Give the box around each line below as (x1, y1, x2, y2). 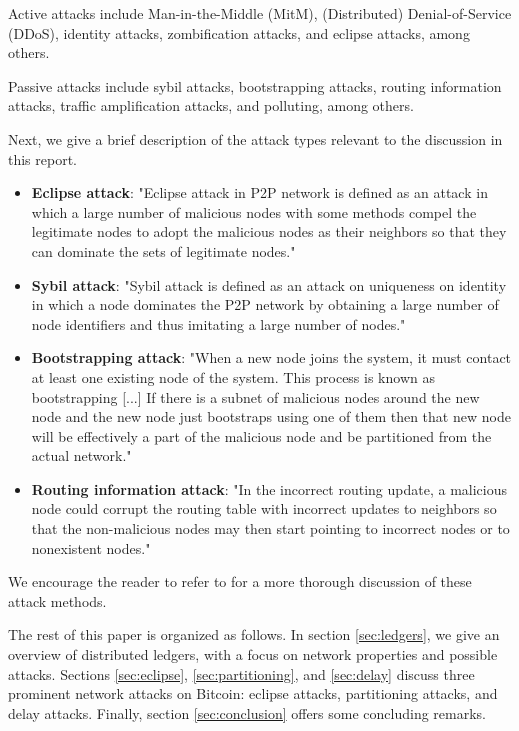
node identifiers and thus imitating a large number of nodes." (31, 313, 406, 334)
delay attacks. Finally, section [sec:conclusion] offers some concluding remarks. (8, 702, 487, 723)
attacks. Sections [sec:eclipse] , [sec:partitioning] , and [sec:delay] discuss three (8, 663, 475, 684)
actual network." (31, 445, 132, 466)
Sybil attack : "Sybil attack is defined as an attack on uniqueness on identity (31, 274, 507, 295)
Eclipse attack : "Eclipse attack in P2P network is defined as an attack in (31, 182, 488, 203)
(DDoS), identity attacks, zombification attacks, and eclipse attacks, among (8, 22, 470, 43)
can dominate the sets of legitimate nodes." (31, 240, 296, 261)
